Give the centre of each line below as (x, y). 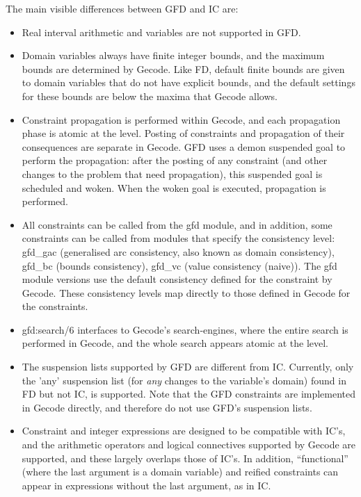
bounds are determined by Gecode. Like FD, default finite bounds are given (183, 68)
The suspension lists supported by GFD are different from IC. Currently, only (188, 367)
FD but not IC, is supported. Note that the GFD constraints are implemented (189, 394)
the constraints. (55, 306)
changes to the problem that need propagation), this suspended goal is (172, 173)
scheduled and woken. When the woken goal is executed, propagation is (174, 187)
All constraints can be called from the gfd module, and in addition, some (177, 224)
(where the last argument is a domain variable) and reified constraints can (180, 472)
